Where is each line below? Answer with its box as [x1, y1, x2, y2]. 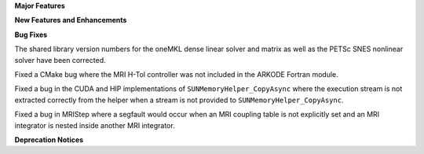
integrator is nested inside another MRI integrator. [14, 120, 176, 130]
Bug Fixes [14, 30, 48, 39]
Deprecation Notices [14, 134, 84, 145]
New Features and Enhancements [14, 16, 127, 25]
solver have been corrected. [14, 55, 106, 64]
